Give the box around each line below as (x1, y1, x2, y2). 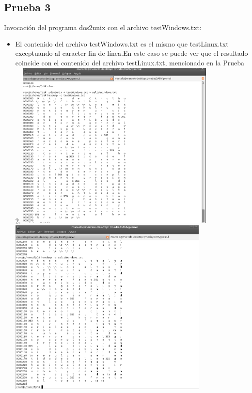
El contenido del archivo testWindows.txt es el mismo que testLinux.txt (15, 38, 229, 48)
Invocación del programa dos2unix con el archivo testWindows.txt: (4, 22, 202, 32)
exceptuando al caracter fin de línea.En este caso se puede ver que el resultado (15, 48, 248, 58)
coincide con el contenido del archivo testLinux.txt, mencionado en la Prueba (15, 57, 245, 67)
